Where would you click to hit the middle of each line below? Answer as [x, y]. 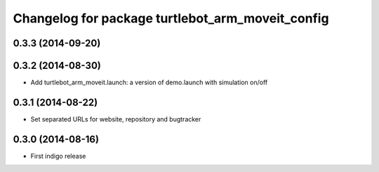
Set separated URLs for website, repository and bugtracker [116, 119]
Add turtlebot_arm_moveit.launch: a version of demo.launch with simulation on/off [149, 82]
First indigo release [58, 156]
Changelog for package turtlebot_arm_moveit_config [171, 18]
